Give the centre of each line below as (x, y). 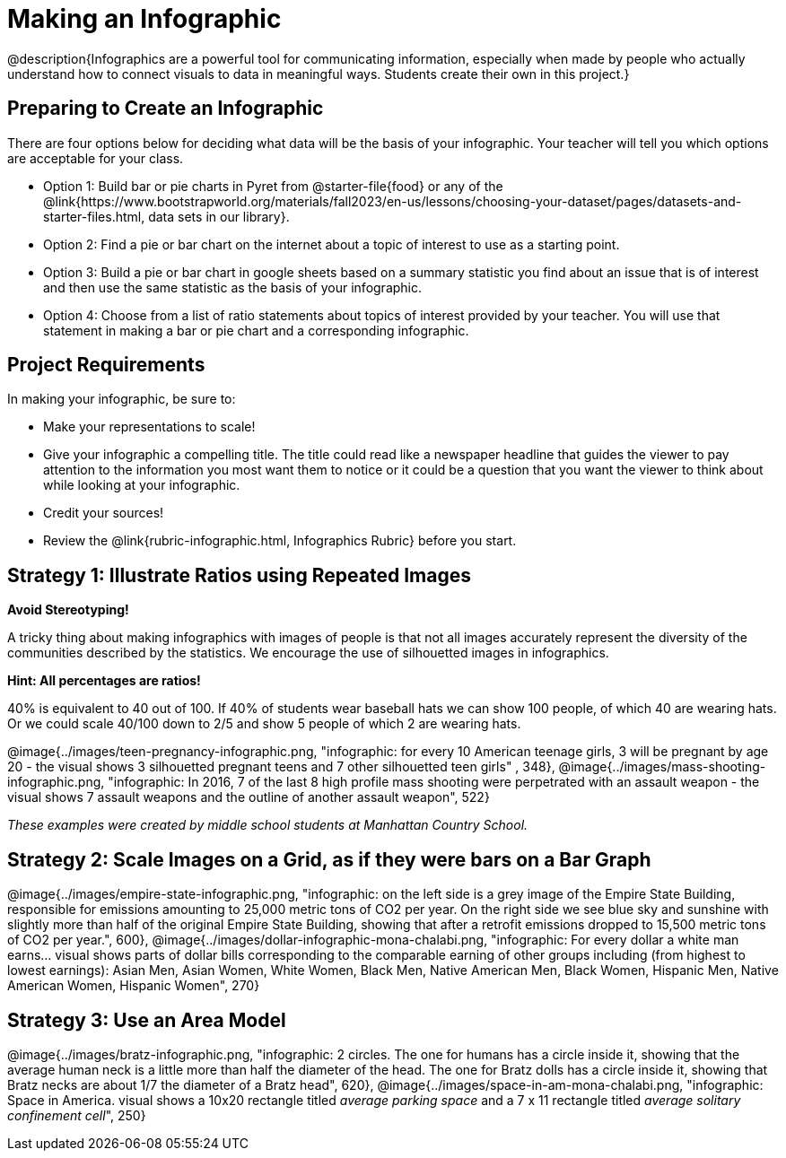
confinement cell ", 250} (77, 1115)
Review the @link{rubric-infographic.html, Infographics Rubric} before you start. (280, 541)
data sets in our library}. (219, 216)
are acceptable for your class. (96, 158)
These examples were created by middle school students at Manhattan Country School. (268, 825)
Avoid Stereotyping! (68, 610)
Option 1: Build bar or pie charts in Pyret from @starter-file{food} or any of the (273, 186)
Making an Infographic (144, 19)
